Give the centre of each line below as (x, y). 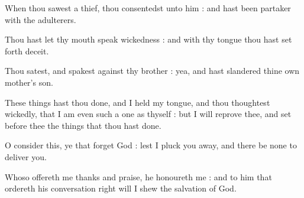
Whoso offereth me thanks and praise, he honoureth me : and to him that (138, 176)
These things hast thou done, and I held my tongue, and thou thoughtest (138, 102)
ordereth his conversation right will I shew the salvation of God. (121, 188)
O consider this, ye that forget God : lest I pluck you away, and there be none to (151, 145)
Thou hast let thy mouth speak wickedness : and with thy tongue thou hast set (148, 39)
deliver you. (26, 156)
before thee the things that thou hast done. (83, 125)
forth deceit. (27, 51)
